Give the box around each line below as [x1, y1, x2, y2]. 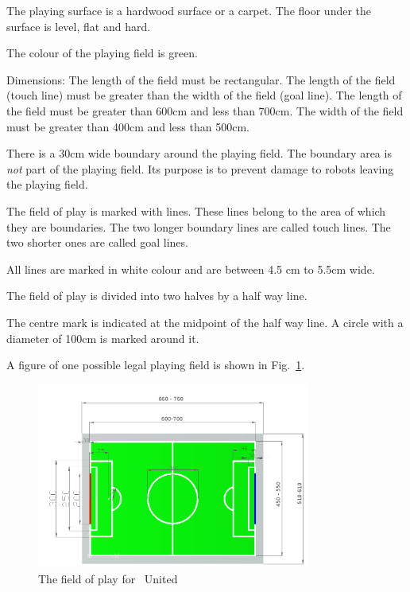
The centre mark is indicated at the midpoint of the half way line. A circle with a [6, 314, 404, 330]
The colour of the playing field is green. [6, 45, 198, 61]
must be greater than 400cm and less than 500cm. [6, 118, 249, 134]
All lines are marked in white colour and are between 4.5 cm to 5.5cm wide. [6, 260, 375, 277]
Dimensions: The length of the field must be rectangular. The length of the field [6, 71, 396, 88]
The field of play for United [38, 570, 178, 586]
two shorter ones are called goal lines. [6, 234, 188, 251]
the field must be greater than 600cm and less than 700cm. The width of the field [6, 102, 404, 119]
